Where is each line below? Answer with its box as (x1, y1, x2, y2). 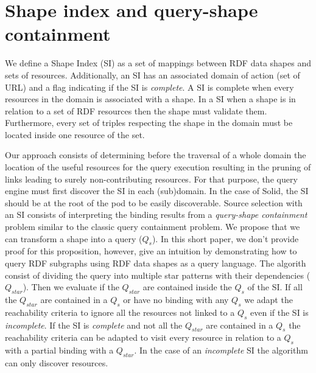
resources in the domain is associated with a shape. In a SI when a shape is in (5, 92, 296, 105)
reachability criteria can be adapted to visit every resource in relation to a (5, 331, 281, 344)
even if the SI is (250, 305, 309, 318)
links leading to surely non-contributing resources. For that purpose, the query (5, 172, 298, 185)
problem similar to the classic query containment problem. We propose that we (5, 220, 300, 233)
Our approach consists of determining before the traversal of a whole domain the (5, 148, 306, 161)
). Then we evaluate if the (23, 281, 119, 293)
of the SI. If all (247, 281, 303, 293)
